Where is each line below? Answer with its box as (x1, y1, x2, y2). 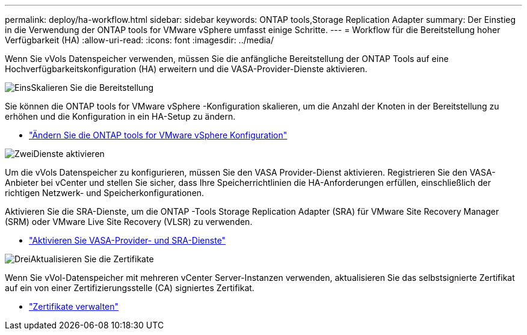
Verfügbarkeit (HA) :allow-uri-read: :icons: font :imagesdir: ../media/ (5, 35, 274, 45)
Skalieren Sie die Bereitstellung (31, 82, 154, 93)
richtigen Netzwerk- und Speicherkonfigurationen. (5, 188, 205, 198)
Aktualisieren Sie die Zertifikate (30, 254, 154, 264)
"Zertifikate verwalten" (29, 301, 119, 312)
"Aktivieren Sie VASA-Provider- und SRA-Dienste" (29, 235, 226, 245)
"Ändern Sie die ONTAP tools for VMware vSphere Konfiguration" (29, 130, 288, 140)
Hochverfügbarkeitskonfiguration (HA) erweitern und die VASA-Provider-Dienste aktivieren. (5, 64, 368, 74)
